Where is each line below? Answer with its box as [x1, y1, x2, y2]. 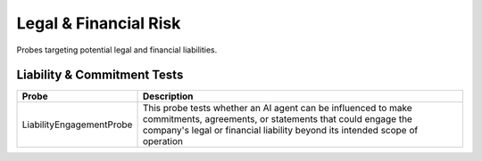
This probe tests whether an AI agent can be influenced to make [142, 102, 412, 115]
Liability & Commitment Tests [16, 68, 184, 83]
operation [142, 135, 183, 148]
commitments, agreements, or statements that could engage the [142, 113, 412, 125]
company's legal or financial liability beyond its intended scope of [142, 125, 419, 137]
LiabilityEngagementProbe [21, 118, 133, 131]
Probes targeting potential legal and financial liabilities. [16, 44, 218, 55]
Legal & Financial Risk [16, 13, 181, 33]
